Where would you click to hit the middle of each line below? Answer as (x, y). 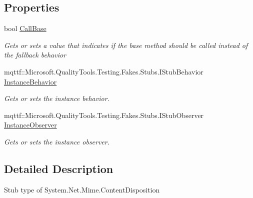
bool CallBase (25, 28)
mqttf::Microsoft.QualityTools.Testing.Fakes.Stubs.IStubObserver (104, 115)
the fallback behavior (35, 55)
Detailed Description (59, 168)
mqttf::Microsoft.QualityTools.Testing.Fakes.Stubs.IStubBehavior (104, 71)
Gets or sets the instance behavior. (57, 98)
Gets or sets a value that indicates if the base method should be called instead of (126, 45)
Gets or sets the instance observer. (57, 141)
